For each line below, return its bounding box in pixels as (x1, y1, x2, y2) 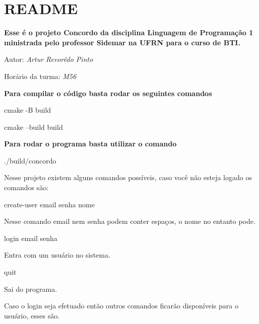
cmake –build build (4, 121, 63, 132)
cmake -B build (4, 105, 51, 115)
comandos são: (4, 182, 49, 193)
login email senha (4, 232, 57, 243)
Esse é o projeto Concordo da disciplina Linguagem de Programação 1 (4, 27, 253, 38)
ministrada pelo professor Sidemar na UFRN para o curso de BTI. (4, 37, 240, 47)
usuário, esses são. (4, 310, 60, 320)
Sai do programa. (4, 283, 57, 294)
